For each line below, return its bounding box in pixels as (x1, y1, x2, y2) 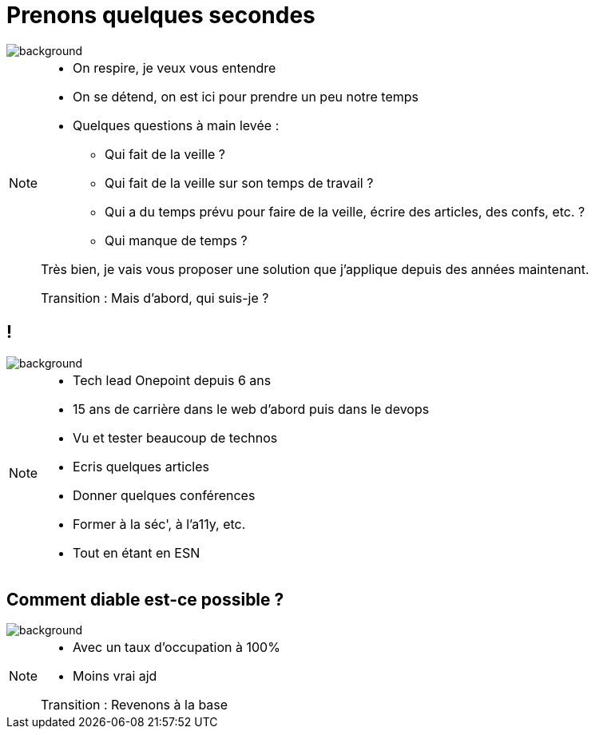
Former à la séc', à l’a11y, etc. (73, 515, 246, 532)
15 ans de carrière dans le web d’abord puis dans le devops (73, 400, 430, 417)
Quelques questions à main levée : (73, 117, 280, 133)
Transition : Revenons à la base (41, 697, 228, 713)
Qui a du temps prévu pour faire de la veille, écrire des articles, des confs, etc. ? (105, 203, 585, 220)
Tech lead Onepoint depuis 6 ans (73, 371, 272, 388)
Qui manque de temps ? (105, 232, 248, 248)
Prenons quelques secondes (6, 2, 315, 29)
